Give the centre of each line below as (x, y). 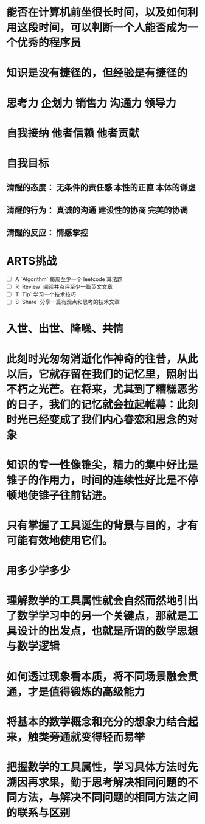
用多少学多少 (39, 571)
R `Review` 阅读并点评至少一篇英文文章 (64, 287)
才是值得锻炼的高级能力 (86, 692)
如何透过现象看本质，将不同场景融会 (97, 677)
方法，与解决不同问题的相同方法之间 (108, 798)
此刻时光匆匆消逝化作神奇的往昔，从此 (102, 359)
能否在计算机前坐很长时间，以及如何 (97, 12)
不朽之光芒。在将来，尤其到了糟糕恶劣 (102, 389)
